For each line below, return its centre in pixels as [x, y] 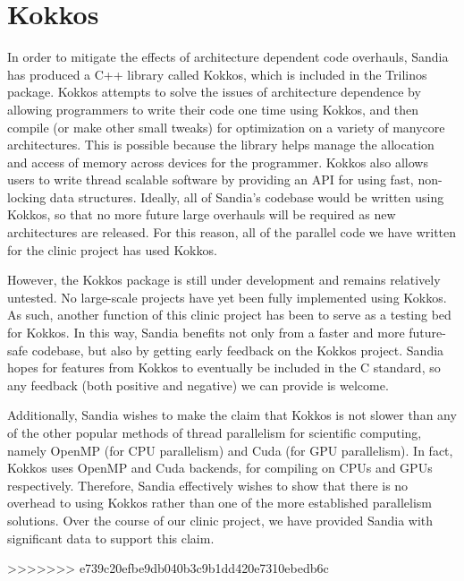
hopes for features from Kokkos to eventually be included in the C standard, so [224, 367]
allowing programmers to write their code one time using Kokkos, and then [213, 109]
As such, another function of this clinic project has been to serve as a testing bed [229, 315]
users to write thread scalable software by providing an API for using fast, [211, 179]
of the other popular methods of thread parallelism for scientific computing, [215, 432]
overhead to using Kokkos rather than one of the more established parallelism [220, 503]
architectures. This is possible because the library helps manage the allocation [221, 145]
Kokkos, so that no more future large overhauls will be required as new [202, 214]
